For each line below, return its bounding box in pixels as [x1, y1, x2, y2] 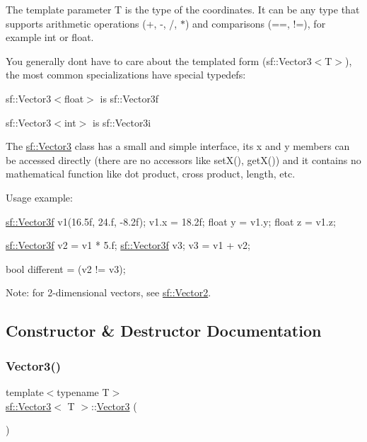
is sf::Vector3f [100, 91, 159, 105]
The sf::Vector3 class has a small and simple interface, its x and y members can [6, 139, 350, 153]
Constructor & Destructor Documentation [6, 320, 322, 342]
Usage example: [6, 190, 73, 204]
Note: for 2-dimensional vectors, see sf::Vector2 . [6, 285, 211, 300]
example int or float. [6, 30, 94, 45]
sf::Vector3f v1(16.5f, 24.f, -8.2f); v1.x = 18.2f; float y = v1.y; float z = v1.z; [6, 214, 336, 228]
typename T [57, 384, 110, 399]
